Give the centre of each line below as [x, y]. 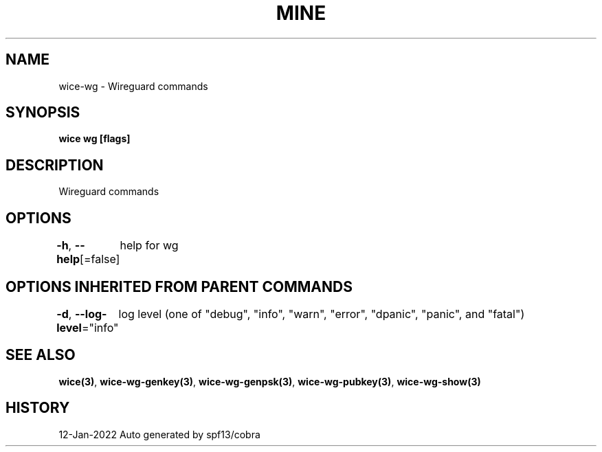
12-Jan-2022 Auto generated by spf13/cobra [159, 434]
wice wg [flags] [94, 139]
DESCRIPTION [55, 165]
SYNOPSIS [43, 113]
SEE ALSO [41, 355]
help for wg [149, 246]
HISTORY [38, 408]
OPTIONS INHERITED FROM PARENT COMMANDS [179, 286]
